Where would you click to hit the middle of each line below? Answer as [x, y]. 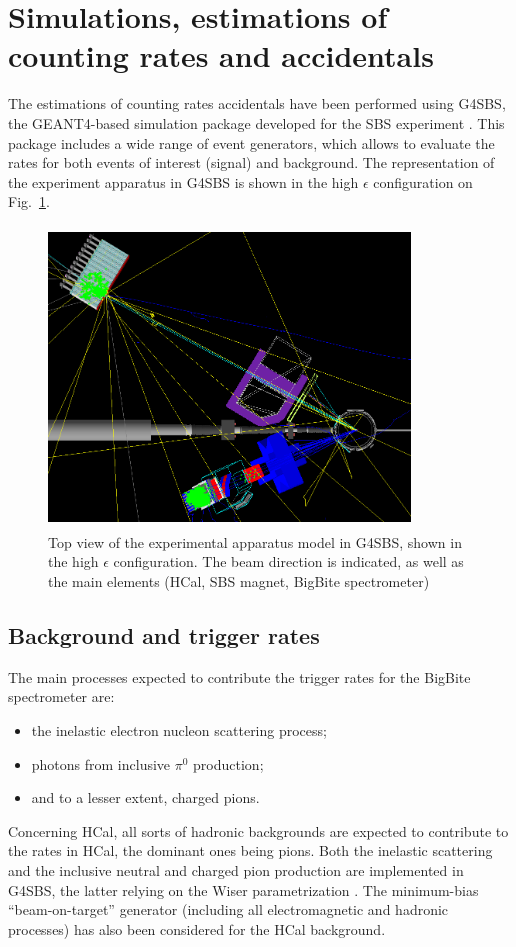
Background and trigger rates [164, 635]
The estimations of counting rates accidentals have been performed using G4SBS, [257, 103]
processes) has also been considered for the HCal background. [197, 928]
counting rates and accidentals [221, 55]
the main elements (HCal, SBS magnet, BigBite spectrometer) [239, 581]
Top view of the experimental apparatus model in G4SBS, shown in [255, 541]
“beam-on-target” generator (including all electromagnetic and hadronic [228, 909]
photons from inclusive [101, 763]
